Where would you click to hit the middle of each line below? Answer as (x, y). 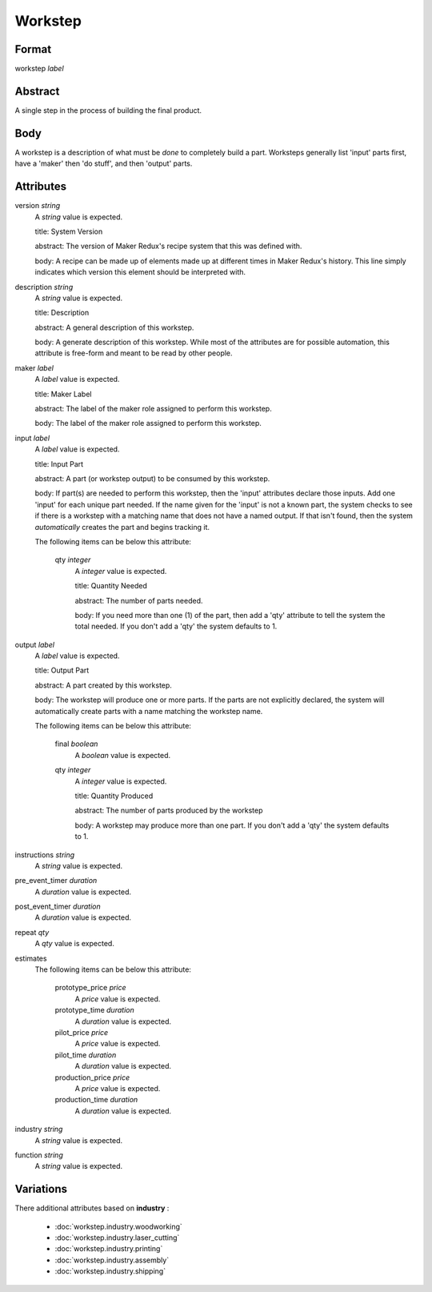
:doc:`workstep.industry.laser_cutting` (117, 1238)
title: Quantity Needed (111, 586)
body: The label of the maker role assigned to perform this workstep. (148, 423)
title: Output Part (62, 670)
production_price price (92, 1077)
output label (35, 644)
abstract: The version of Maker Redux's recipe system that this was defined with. (168, 246)
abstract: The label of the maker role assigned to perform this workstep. (153, 409)
